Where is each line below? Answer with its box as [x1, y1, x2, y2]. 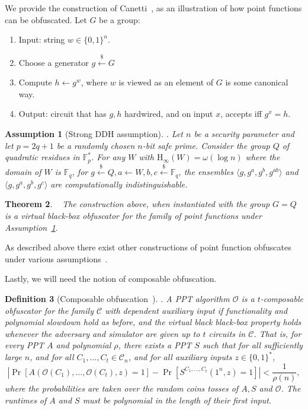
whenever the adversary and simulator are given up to [5, 327, 200, 339]
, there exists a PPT [118, 339, 192, 351]
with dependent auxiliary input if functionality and [105, 304, 288, 316]
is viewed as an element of [118, 76, 214, 88]
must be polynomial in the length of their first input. [82, 393, 272, 406]
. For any [91, 151, 126, 163]
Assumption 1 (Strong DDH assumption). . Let [5, 127, 184, 139]
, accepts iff [220, 107, 262, 120]
